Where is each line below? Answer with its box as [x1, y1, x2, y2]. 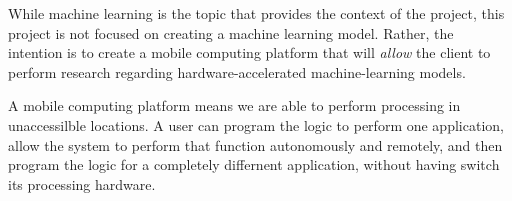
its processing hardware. [8, 173, 156, 194]
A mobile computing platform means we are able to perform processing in [8, 95, 461, 116]
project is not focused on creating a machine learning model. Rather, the [8, 22, 454, 43]
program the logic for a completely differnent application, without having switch [8, 154, 500, 175]
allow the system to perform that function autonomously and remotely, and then [8, 134, 503, 155]
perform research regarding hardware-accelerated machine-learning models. [8, 61, 466, 82]
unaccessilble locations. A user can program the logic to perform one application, [8, 114, 504, 135]
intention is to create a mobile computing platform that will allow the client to [8, 42, 491, 63]
